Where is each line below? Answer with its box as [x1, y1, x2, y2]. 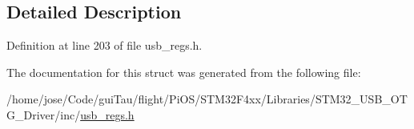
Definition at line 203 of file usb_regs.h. [6, 37, 203, 54]
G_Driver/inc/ [6, 106, 81, 123]
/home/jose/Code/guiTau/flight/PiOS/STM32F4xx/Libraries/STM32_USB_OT [6, 91, 408, 107]
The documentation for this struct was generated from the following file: [6, 63, 361, 80]
